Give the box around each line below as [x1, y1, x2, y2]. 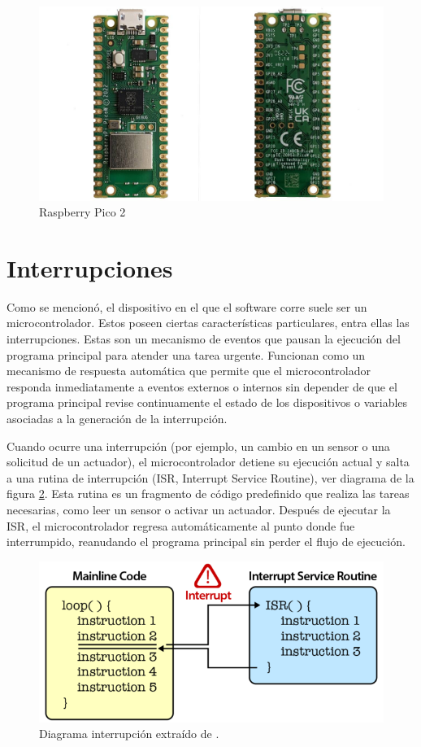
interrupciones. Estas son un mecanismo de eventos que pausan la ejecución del [7, 330, 401, 347]
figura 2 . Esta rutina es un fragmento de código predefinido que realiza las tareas [7, 485, 410, 502]
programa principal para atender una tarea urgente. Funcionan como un [7, 346, 366, 363]
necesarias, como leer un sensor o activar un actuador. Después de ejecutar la [7, 500, 391, 518]
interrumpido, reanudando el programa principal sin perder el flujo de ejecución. [7, 533, 406, 550]
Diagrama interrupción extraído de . [39, 725, 219, 742]
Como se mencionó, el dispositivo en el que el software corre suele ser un [7, 298, 367, 315]
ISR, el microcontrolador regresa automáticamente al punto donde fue [7, 517, 355, 534]
